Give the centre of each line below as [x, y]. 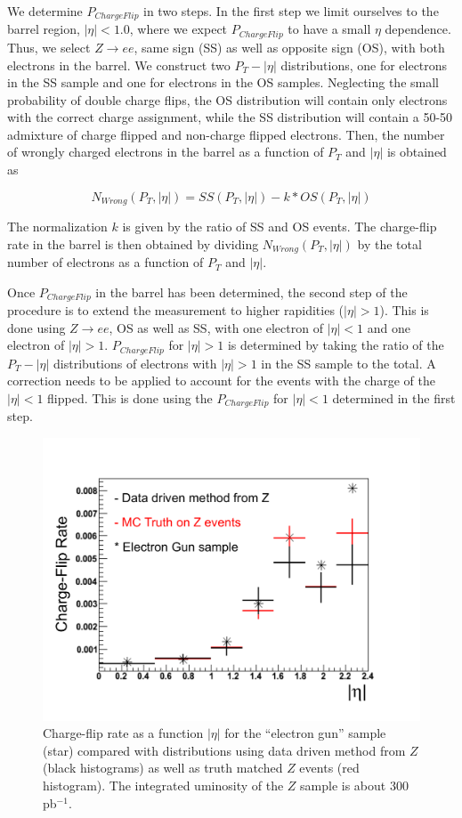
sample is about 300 [354, 786]
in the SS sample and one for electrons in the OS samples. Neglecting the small [223, 82]
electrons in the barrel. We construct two [119, 65]
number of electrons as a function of [105, 262]
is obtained [417, 152]
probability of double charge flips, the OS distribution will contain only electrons [227, 99]
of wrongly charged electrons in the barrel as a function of [166, 152]
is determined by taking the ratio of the [336, 345]
